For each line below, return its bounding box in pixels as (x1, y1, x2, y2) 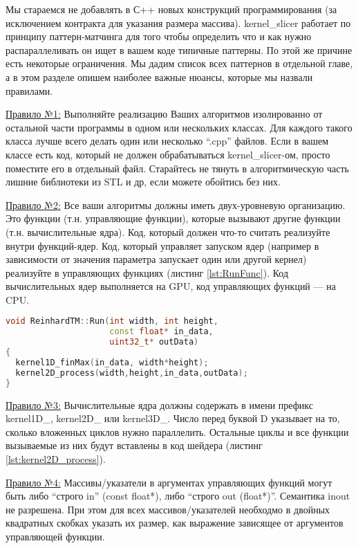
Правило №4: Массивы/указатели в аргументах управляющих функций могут (6, 475, 332, 489)
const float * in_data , (109, 327, 214, 337)
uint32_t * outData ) (109, 337, 199, 347)
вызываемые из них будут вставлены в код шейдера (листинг (6, 438, 263, 453)
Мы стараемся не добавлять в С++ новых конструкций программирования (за (6, 2, 337, 16)
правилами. (6, 83, 53, 98)
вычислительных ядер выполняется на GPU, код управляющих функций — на (6, 279, 336, 293)
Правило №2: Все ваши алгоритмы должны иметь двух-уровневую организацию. (6, 197, 346, 212)
